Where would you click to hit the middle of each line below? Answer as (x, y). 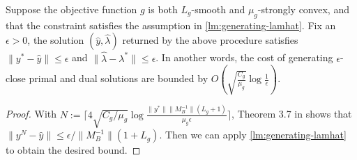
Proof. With (31, 114)
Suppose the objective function (71, 9)
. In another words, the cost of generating (244, 57)
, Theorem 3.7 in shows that (292, 114)
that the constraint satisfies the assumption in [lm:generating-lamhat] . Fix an (171, 25)
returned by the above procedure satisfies (210, 40)
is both (163, 9)
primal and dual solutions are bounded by (119, 78)
